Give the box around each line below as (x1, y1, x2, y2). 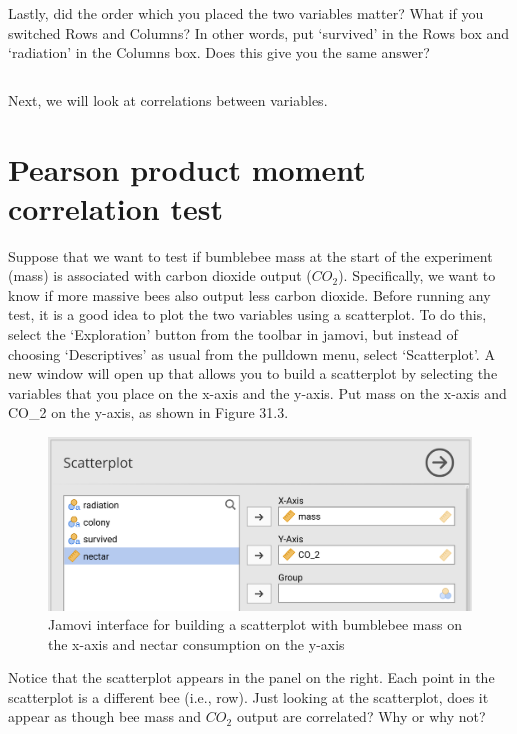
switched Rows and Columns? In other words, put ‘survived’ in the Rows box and (8, 22, 510, 43)
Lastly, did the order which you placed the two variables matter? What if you (8, 3, 484, 23)
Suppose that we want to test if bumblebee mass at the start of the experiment (8, 245, 493, 266)
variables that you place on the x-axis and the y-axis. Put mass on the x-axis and (8, 382, 507, 403)
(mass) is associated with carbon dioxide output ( (8, 265, 312, 286)
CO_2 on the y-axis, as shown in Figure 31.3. (8, 402, 289, 423)
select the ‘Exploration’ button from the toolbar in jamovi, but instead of (8, 324, 458, 345)
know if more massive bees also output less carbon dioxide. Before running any (8, 284, 491, 305)
